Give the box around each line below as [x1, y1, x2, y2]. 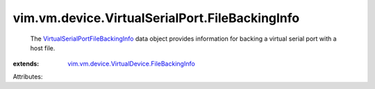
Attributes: [12, 72, 43, 81]
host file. [30, 43, 56, 52]
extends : [12, 59, 40, 68]
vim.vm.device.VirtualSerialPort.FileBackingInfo [12, 10, 300, 26]
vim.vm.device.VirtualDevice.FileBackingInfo [67, 59, 196, 68]
